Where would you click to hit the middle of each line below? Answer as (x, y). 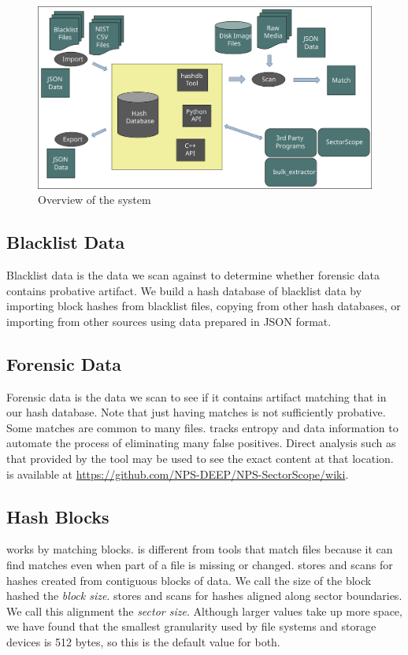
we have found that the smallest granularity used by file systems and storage (191, 626)
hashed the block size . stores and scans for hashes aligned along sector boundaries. (204, 596)
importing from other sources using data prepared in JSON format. (169, 321)
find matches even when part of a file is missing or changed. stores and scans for (200, 564)
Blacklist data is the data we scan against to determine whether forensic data (193, 275)
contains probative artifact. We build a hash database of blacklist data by (184, 290)
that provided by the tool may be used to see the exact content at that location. (200, 459)
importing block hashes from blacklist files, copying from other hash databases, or (204, 306)
